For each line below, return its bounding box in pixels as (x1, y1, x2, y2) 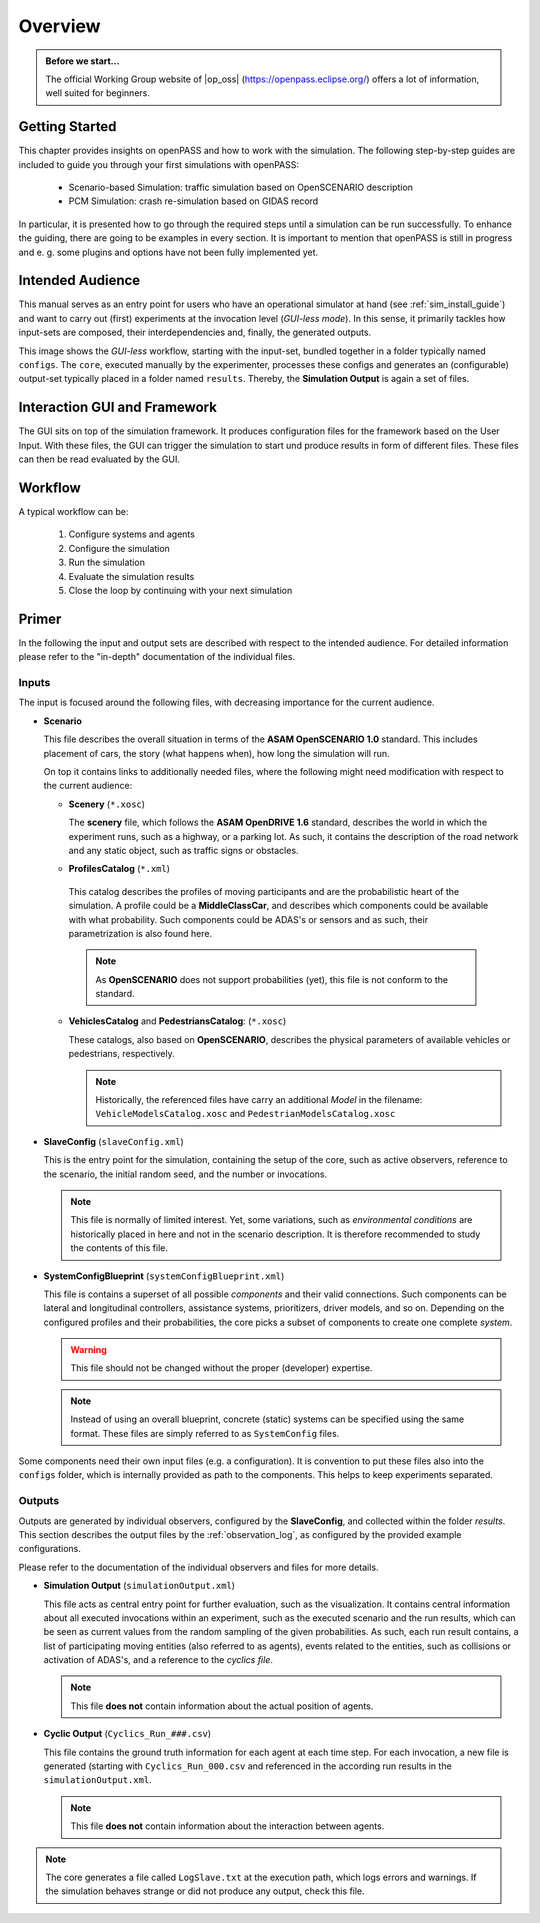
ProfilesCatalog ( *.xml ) (68, 863, 170, 875)
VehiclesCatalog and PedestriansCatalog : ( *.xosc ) (68, 1015, 287, 1027)
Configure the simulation (68, 542, 170, 554)
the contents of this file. (70, 1242, 169, 1254)
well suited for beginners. (45, 87, 150, 99)
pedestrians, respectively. (68, 1048, 175, 1060)
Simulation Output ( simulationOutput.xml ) (43, 1580, 235, 1592)
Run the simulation (68, 556, 145, 569)
